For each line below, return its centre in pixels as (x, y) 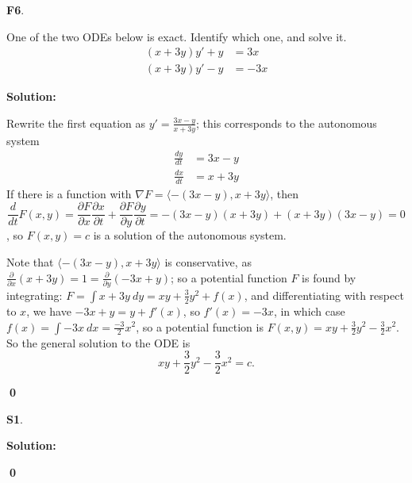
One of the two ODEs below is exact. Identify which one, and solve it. (177, 36)
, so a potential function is (200, 326)
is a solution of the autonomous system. (190, 235)
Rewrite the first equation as (76, 123)
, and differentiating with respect (324, 295)
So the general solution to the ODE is (98, 342)
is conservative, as (208, 262)
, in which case (309, 310)
